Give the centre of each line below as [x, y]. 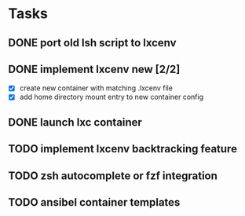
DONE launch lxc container [75, 122]
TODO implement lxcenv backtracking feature [123, 149]
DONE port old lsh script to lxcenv [92, 43]
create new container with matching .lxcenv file [96, 88]
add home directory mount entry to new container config [112, 97]
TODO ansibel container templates [94, 202]
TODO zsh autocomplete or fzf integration [113, 176]
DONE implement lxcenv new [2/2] [94, 69]
